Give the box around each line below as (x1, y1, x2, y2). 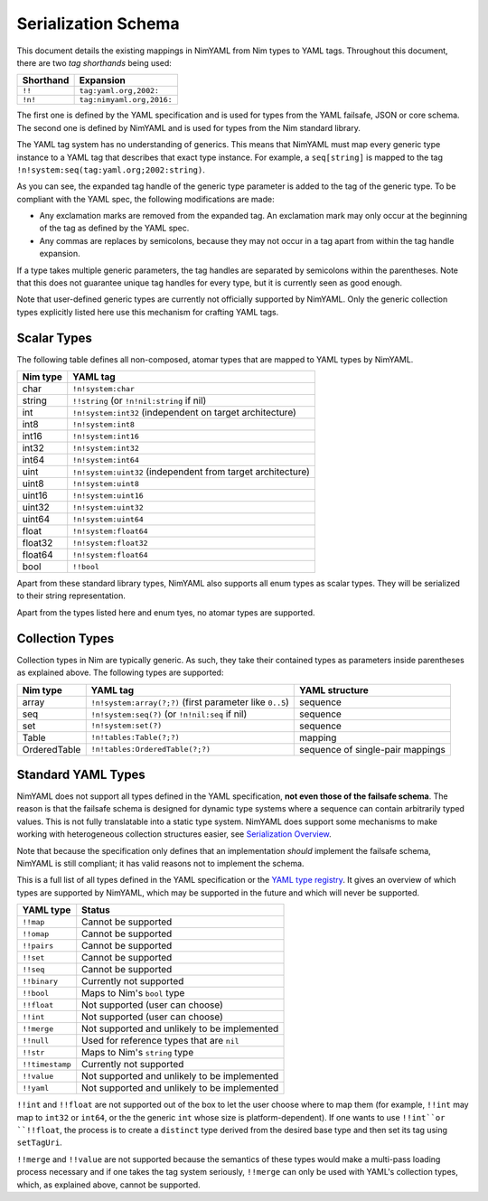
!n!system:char (72, 384, 136, 393)
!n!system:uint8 (72, 479, 139, 488)
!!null (22, 1036, 50, 1046)
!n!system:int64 (72, 455, 139, 464)
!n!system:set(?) (90, 721, 163, 731)
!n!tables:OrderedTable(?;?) (90, 745, 211, 755)
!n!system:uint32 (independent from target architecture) (72, 465, 311, 478)
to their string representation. (16, 590, 126, 601)
